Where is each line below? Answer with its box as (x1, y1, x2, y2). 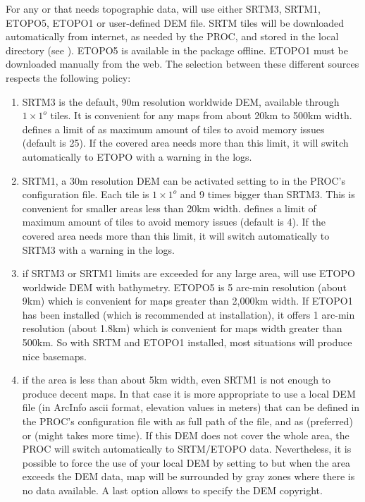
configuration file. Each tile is (22, 187, 149, 202)
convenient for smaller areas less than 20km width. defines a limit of (22, 200, 316, 215)
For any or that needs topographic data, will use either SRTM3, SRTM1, (6, 1, 321, 16)
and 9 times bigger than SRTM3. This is (180, 187, 355, 202)
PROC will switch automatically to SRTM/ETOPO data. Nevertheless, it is (22, 441, 352, 456)
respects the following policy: (6, 70, 131, 85)
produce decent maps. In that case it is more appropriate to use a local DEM (22, 386, 356, 400)
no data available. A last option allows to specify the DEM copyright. (22, 483, 323, 497)
